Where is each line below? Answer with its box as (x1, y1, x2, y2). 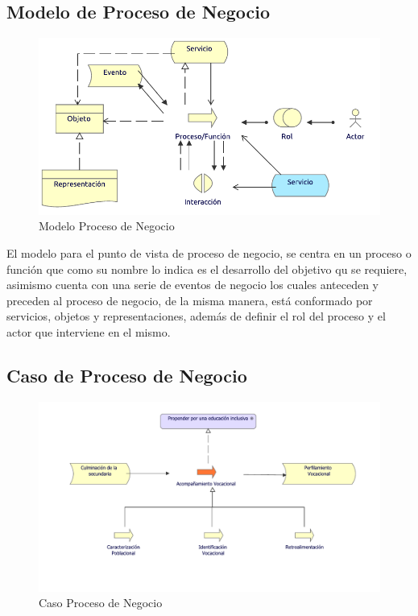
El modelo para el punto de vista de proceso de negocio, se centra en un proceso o (6, 244, 412, 261)
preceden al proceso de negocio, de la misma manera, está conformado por (6, 291, 373, 308)
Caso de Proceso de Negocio (6, 362, 247, 387)
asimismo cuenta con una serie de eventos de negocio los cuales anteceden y (6, 276, 379, 293)
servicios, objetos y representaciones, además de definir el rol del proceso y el (6, 308, 386, 325)
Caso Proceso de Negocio (39, 594, 163, 611)
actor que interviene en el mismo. (6, 323, 171, 340)
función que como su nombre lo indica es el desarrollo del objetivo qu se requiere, (6, 260, 408, 277)
